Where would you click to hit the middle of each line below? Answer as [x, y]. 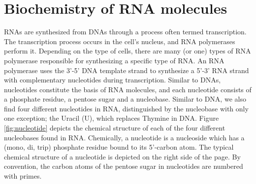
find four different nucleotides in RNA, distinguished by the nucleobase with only [126, 108]
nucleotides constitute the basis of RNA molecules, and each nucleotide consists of [128, 89]
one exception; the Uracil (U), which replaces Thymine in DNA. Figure [112, 118]
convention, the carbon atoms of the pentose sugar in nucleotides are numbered [124, 166]
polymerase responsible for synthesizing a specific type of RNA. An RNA [114, 60]
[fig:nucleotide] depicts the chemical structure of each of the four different [115, 128]
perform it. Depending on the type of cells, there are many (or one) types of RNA [128, 51]
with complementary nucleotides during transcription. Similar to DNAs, [112, 80]
